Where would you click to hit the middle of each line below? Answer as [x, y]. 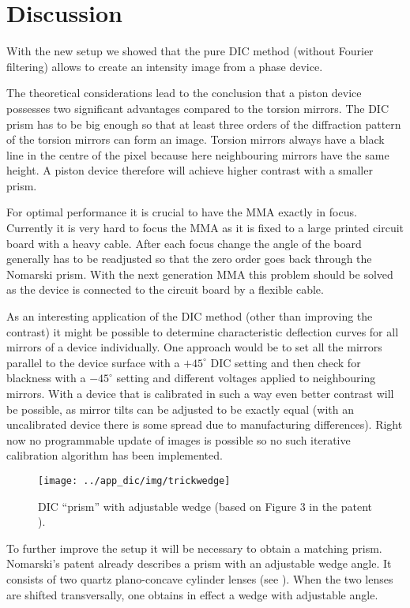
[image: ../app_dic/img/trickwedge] [134, 480]
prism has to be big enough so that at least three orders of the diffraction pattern [204, 124]
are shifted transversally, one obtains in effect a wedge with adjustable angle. [192, 594]
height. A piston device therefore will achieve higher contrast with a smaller [190, 170]
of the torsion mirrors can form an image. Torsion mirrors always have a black [196, 139]
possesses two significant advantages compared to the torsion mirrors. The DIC [198, 108]
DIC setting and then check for [286, 362]
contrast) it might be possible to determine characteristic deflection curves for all [203, 331]
